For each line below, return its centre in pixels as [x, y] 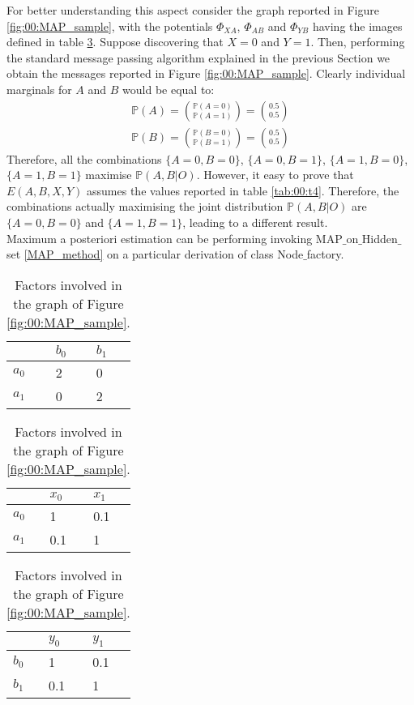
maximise [109, 175]
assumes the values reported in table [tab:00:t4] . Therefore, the [243, 190]
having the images [357, 26]
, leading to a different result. [255, 222]
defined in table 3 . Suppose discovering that [115, 42]
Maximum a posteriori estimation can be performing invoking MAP [175, 238]
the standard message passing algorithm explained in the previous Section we [198, 57]
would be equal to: [169, 89]
